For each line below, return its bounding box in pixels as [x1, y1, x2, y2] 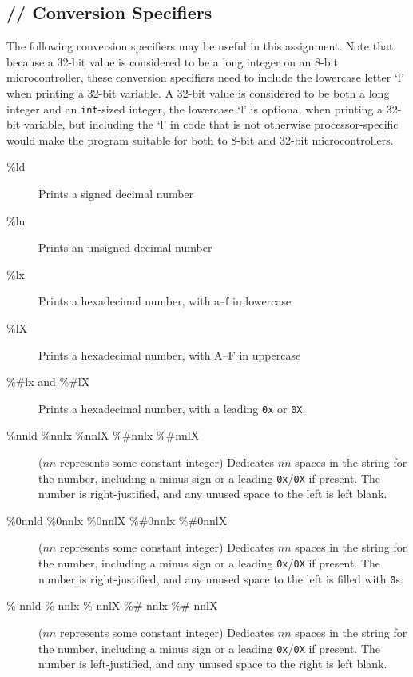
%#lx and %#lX [6, 373, 90, 390]
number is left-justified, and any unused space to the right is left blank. [38, 655, 387, 672]
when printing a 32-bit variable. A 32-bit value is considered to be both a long [6, 84, 390, 101]
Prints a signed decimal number [38, 185, 194, 202]
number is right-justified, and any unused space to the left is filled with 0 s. [38, 570, 403, 587]
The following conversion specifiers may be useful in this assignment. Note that [6, 38, 394, 54]
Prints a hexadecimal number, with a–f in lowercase [38, 293, 292, 309]
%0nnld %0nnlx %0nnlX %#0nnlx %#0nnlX [6, 512, 228, 528]
